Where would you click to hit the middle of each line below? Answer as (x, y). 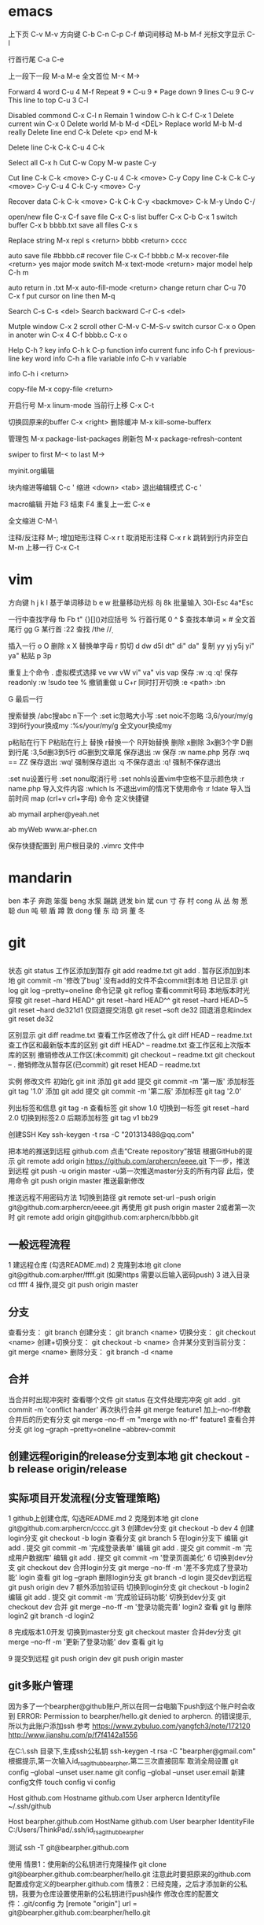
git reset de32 (31, 1019)
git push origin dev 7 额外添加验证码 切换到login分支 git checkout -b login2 (129, 1587)
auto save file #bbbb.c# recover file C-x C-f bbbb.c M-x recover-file (119, 255)
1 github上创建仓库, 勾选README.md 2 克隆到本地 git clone (103, 1519)
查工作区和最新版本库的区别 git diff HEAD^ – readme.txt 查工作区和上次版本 (130, 1045)
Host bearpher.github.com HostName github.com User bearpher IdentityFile (131, 1821)
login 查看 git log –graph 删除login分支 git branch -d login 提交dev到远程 (136, 1578)
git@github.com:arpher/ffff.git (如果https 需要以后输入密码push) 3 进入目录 (129, 1275)
